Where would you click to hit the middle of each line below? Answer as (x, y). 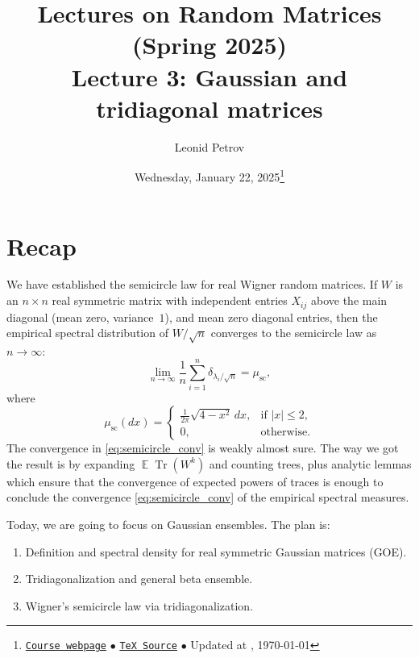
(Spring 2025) (209, 45)
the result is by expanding (71, 463)
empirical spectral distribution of (87, 333)
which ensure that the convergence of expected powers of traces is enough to (195, 481)
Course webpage (66, 646)
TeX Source (148, 646)
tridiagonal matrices (209, 108)
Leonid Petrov (209, 146)
